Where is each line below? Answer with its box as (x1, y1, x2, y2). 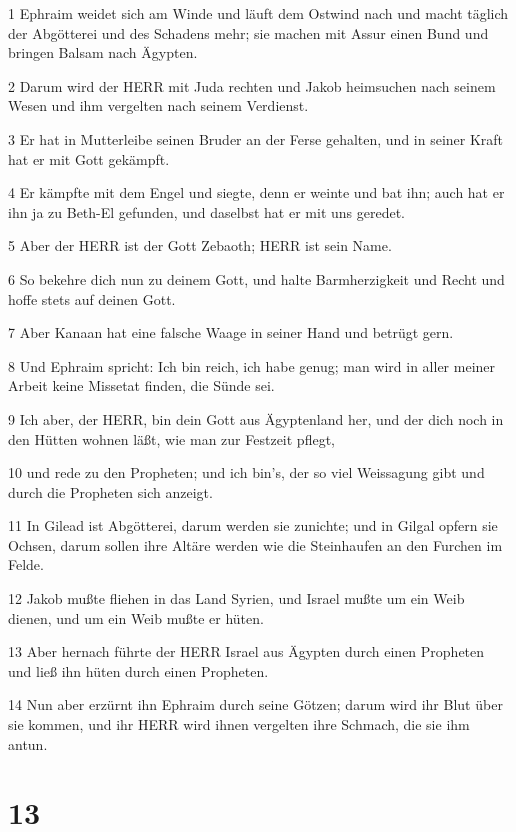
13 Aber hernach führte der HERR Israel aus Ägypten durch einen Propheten (8, 641, 485, 662)
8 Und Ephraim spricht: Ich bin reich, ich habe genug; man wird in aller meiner (8, 355, 496, 376)
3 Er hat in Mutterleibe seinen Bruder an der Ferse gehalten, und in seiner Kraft (8, 128, 504, 149)
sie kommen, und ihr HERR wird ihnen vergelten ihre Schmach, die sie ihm (8, 714, 470, 735)
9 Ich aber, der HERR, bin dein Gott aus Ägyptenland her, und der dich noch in (8, 408, 504, 429)
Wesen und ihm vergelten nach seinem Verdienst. (8, 95, 309, 116)
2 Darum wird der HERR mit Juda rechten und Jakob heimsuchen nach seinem (8, 75, 496, 96)
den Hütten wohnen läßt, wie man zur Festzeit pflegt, (8, 428, 335, 449)
